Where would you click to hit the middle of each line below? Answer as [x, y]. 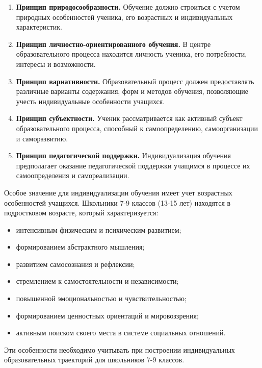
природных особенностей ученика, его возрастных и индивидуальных [124, 17]
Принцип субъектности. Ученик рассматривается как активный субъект [129, 118]
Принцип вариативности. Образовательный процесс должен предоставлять [135, 81]
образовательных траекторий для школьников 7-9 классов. [94, 360]
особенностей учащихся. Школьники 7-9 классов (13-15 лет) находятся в [117, 202]
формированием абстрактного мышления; [80, 247]
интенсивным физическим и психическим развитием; [99, 229]
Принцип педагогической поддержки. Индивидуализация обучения [124, 155]
